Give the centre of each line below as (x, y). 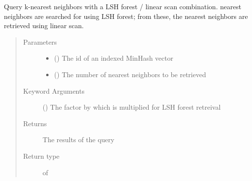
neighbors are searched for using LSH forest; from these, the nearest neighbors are (126, 16)
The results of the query (78, 140)
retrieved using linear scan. (44, 25)
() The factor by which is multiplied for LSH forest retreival (132, 107)
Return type (41, 156)
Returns (35, 123)
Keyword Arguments (54, 90)
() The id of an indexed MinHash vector (114, 58)
